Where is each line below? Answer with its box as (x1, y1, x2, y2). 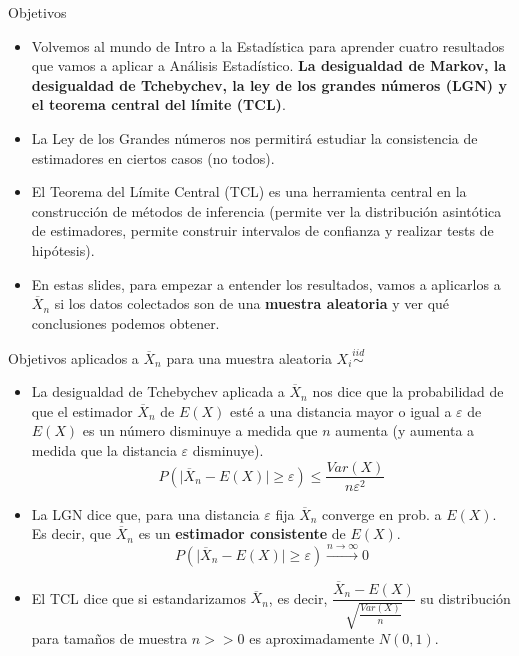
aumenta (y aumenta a (335, 420, 475, 441)
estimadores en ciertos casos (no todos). (31, 147, 275, 168)
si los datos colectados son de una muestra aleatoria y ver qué (54, 293, 450, 314)
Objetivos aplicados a (8, 347, 139, 368)
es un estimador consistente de (138, 523, 346, 544)
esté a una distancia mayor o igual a (229, 400, 452, 421)
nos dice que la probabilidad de (312, 381, 504, 402)
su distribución (420, 587, 511, 608)
